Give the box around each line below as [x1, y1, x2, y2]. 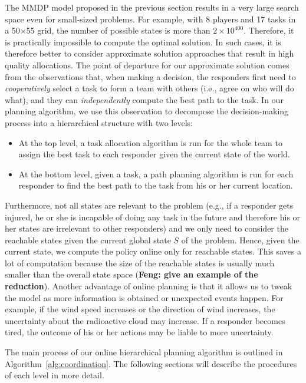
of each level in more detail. [5, 369, 104, 381]
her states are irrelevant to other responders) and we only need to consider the [5, 222, 288, 235]
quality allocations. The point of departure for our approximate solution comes [5, 58, 289, 71]
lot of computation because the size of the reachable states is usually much [5, 256, 275, 269]
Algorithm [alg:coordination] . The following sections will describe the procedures [5, 357, 297, 369]
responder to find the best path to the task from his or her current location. [18, 179, 293, 191]
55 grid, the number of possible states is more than [26, 24, 210, 37]
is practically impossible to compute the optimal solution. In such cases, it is [5, 35, 281, 48]
